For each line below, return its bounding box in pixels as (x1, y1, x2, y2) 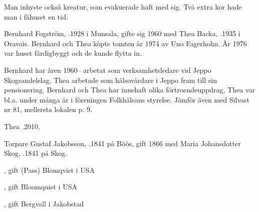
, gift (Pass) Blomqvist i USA (4, 164, 95, 175)
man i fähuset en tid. (4, 11, 68, 22)
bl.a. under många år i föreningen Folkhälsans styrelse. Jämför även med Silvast (4, 94, 250, 104)
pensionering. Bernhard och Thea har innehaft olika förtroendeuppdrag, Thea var (4, 84, 255, 95)
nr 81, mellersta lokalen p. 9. (4, 104, 92, 115)
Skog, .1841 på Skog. (4, 148, 68, 158)
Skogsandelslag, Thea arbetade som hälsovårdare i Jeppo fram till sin (4, 74, 217, 85)
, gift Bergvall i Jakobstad (4, 198, 84, 208)
